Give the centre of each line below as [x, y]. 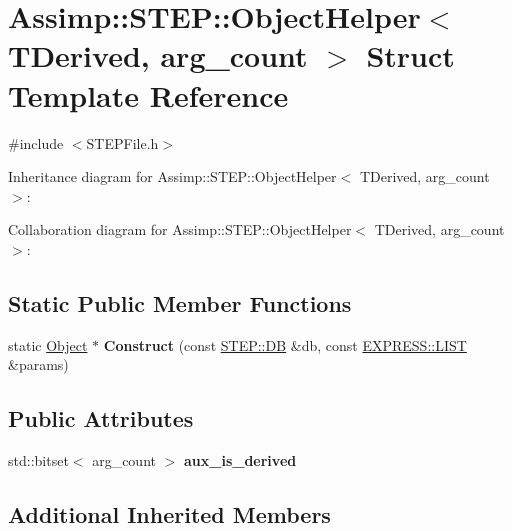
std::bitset [38, 460]
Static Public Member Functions [180, 302]
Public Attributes [101, 418]
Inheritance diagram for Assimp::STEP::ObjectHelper [172, 176]
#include [36, 142]
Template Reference [148, 94]
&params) [38, 364]
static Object [48, 344]
